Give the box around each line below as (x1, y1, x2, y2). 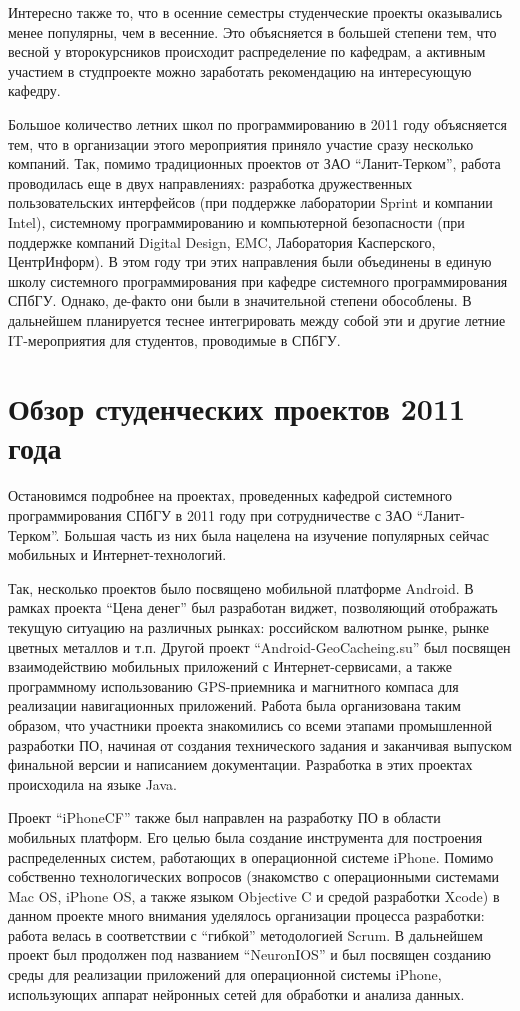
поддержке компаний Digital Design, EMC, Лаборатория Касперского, (8, 231, 436, 252)
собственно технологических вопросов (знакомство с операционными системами (8, 866, 499, 887)
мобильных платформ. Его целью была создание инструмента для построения (8, 826, 483, 847)
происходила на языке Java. (8, 773, 177, 794)
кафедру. (8, 80, 61, 101)
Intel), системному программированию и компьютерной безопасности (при (8, 211, 465, 232)
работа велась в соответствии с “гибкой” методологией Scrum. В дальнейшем (8, 924, 483, 945)
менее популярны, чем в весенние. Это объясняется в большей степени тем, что (8, 21, 497, 42)
